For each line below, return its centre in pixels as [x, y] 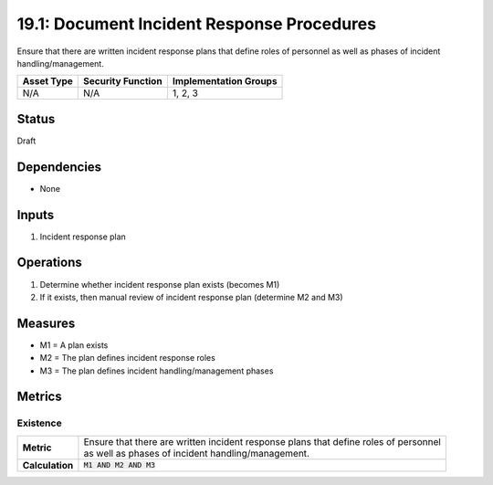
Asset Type [47, 81]
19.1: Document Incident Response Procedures [197, 24]
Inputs [36, 215]
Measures [46, 323]
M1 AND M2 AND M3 [119, 465]
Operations [49, 263]
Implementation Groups [225, 81]
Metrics [40, 397]
